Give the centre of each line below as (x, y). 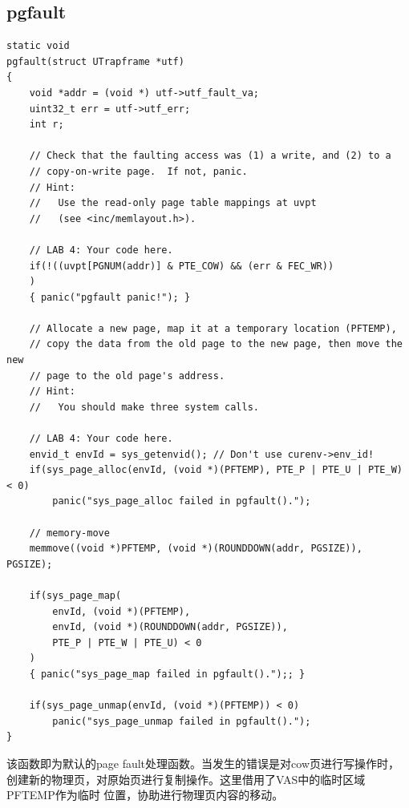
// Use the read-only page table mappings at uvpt (173, 203)
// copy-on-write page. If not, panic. (138, 171)
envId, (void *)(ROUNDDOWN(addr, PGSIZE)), (170, 627)
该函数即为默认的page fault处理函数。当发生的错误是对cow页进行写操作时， (203, 763)
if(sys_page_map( (75, 595)
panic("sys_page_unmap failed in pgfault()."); (182, 721)
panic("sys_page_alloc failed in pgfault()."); (182, 501)
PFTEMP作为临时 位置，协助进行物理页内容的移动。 (145, 795)
